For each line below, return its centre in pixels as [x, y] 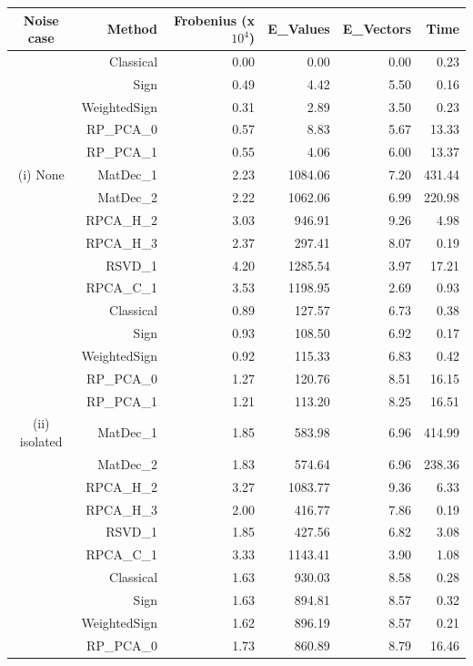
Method [132, 29]
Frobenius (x [215, 20]
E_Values [299, 29]
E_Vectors [377, 29]
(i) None [41, 174]
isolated [41, 441]
